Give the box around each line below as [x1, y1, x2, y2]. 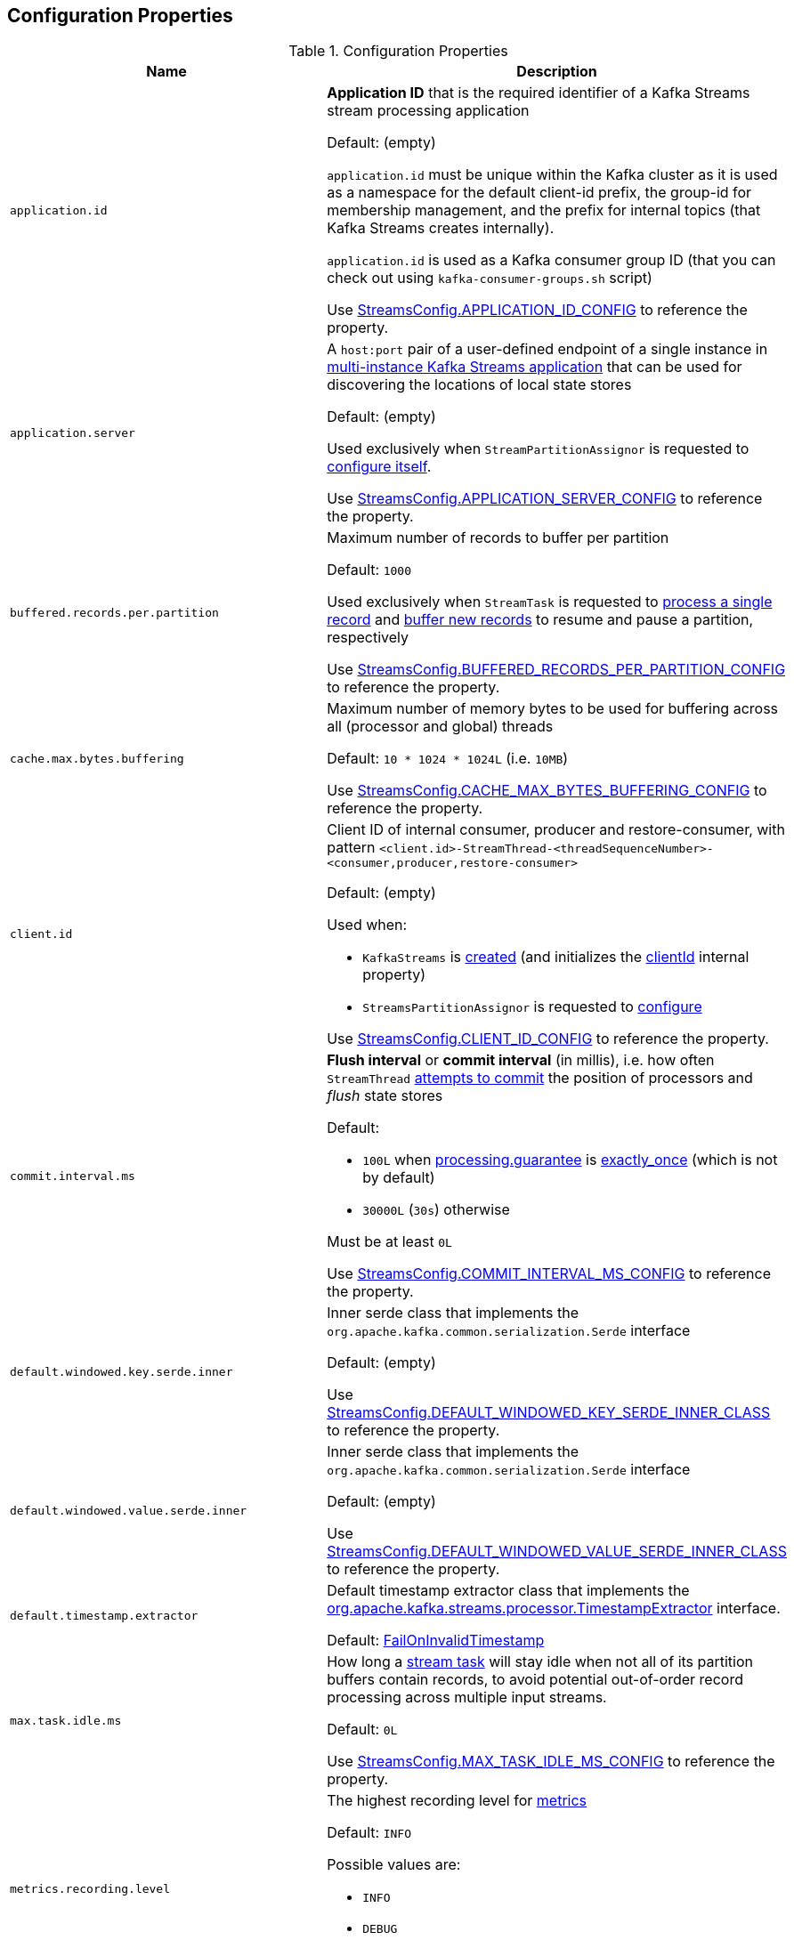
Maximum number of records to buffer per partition [327, 529, 669, 547]
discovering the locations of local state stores [327, 376, 632, 394]
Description [516, 62, 597, 81]
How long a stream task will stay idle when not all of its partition [327, 1653, 754, 1671]
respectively [327, 628, 409, 647]
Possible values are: [327, 1855, 461, 1874]
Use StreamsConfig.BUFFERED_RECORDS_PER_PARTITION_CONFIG [327, 660, 786, 679]
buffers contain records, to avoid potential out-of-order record [327, 1670, 743, 1689]
